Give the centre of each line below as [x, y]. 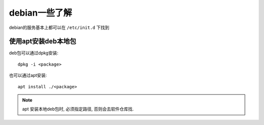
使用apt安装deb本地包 [43, 41]
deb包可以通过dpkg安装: [34, 53]
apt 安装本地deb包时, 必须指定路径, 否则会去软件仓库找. [78, 109]
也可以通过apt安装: [28, 75]
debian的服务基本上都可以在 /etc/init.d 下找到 [59, 27]
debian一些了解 [41, 13]
